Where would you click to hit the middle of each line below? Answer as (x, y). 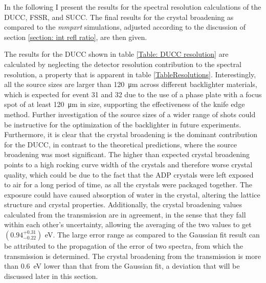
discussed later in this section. (51, 276)
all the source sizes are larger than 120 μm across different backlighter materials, (131, 84)
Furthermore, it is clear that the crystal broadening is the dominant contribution (131, 134)
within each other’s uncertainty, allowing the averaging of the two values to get (128, 224)
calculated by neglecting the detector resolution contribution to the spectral (123, 64)
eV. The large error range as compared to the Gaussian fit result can (152, 235)
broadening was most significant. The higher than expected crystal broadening (127, 154)
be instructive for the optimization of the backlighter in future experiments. (123, 124)
